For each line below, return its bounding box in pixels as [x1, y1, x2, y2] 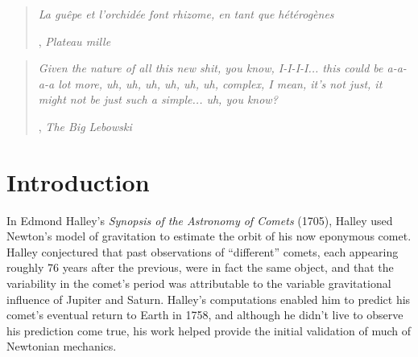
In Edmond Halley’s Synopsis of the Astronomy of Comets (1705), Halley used [6, 211, 393, 228]
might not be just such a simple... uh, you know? [38, 91, 278, 108]
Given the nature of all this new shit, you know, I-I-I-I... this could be [38, 59, 383, 76]
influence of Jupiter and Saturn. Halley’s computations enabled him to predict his [6, 290, 411, 307]
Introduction [6, 165, 150, 198]
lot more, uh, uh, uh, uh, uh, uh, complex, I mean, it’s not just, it [58, 75, 383, 92]
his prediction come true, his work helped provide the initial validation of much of [6, 322, 412, 339]
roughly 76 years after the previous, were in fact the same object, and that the [6, 259, 394, 276]
